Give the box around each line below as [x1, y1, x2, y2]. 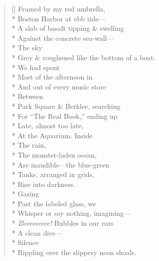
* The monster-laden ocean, [11, 149, 97, 160]
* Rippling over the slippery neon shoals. [11, 247, 137, 257]
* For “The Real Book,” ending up [11, 110, 118, 121]
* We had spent [11, 62, 60, 72]
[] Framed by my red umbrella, [11, 3, 106, 13]
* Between [11, 91, 43, 101]
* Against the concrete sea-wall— [11, 32, 114, 43]
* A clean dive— [11, 227, 63, 238]
